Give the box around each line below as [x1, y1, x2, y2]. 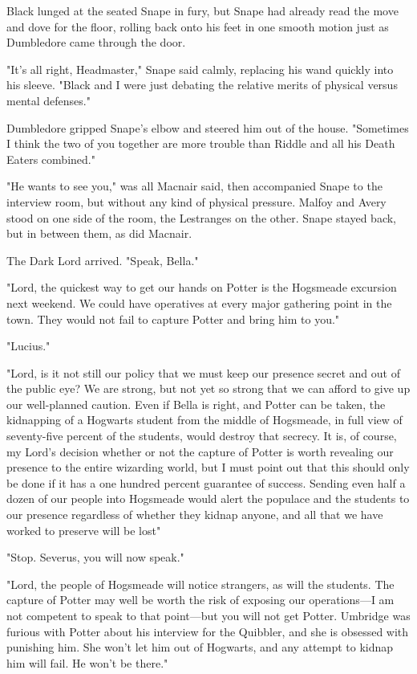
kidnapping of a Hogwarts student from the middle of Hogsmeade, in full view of [6, 411, 403, 428]
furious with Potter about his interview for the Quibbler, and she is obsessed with [6, 623, 409, 639]
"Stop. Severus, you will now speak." [6, 549, 184, 566]
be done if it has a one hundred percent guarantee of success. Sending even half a [6, 474, 406, 491]
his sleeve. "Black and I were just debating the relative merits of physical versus [6, 76, 398, 93]
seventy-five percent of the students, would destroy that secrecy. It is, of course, [6, 427, 397, 444]
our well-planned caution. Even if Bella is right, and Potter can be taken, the [6, 395, 386, 412]
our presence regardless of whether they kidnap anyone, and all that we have [6, 506, 383, 523]
